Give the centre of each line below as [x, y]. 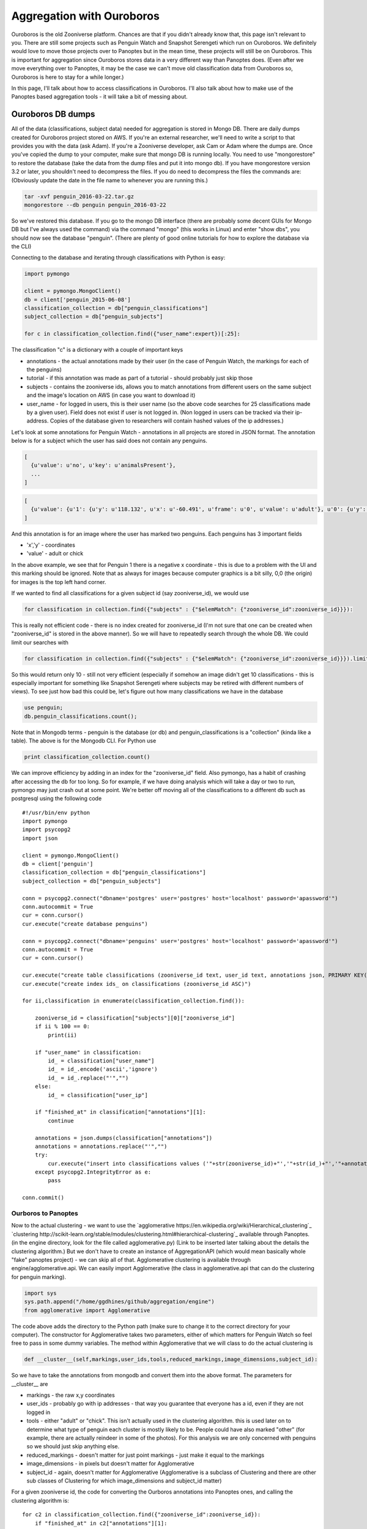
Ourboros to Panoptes [45, 1213]
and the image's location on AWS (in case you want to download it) [111, 395]
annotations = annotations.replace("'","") [101, 1146]
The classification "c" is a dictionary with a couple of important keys [97, 350]
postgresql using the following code [57, 799]
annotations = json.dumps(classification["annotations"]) [124, 1138]
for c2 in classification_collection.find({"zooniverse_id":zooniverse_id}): [142, 1515]
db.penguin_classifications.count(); [81, 716]
